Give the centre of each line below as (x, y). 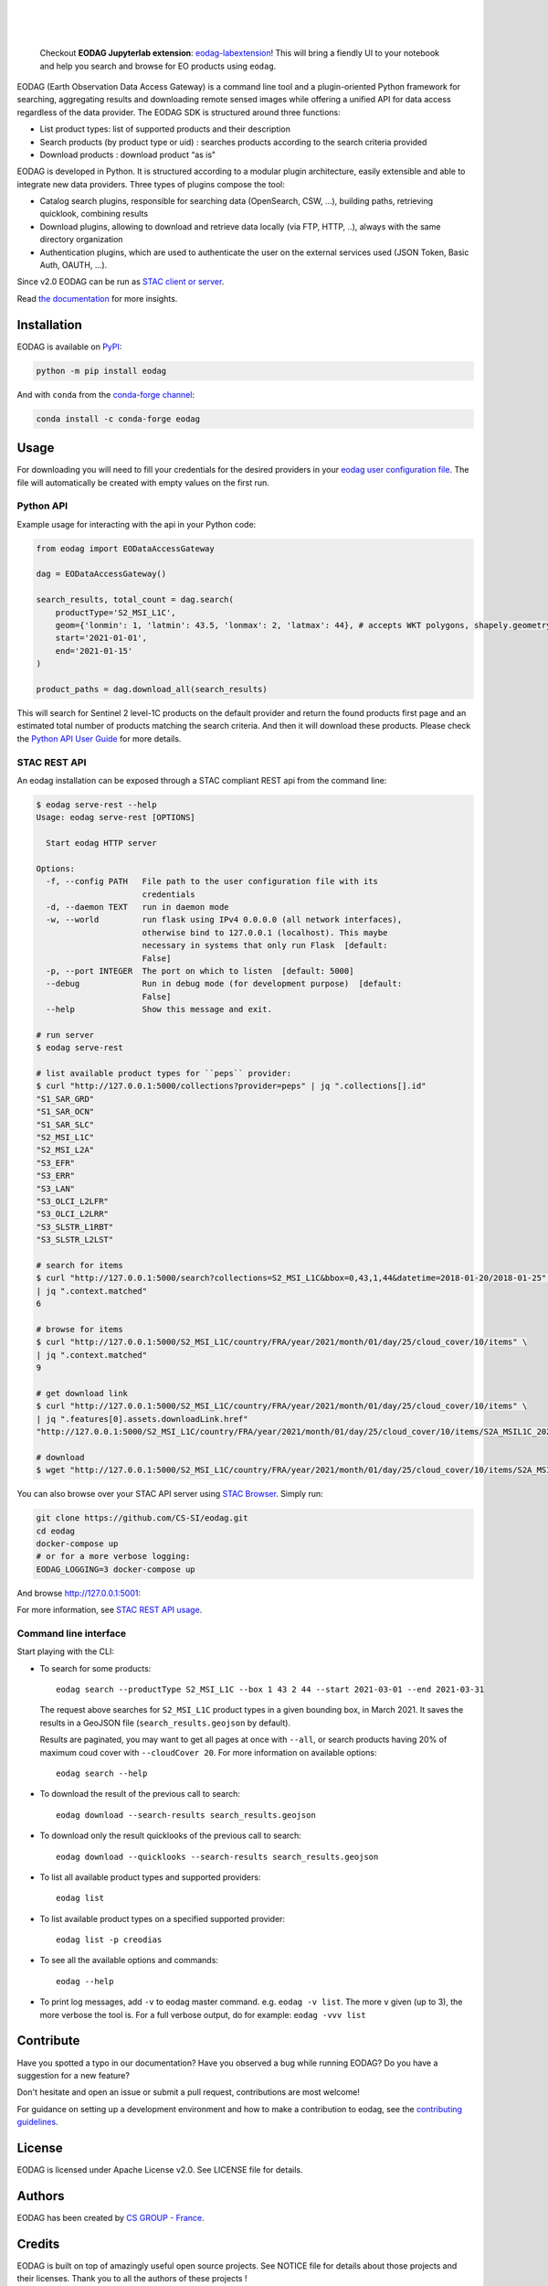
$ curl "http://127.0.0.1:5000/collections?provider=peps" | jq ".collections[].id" (231, 1086)
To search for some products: (95, 1668)
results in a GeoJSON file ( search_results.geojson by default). (165, 1723)
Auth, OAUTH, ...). (74, 265)
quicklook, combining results (94, 214)
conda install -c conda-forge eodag (118, 419)
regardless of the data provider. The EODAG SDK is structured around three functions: (179, 112)
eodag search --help (102, 1773)
